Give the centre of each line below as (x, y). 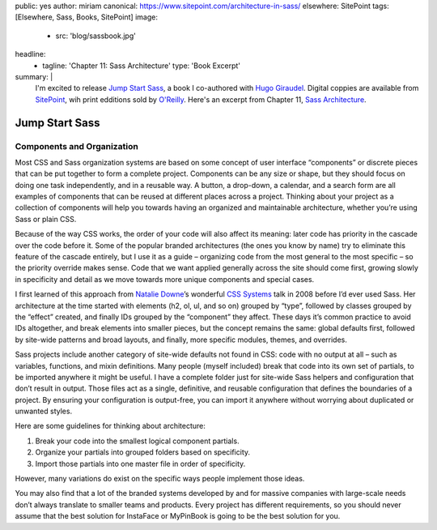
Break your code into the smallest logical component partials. (137, 441)
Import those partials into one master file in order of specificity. (140, 464)
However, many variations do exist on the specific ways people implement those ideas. (160, 479)
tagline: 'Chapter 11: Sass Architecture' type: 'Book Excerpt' (142, 66)
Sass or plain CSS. (46, 219)
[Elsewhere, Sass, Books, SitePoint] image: (86, 17)
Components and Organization (77, 146)
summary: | (34, 76)
